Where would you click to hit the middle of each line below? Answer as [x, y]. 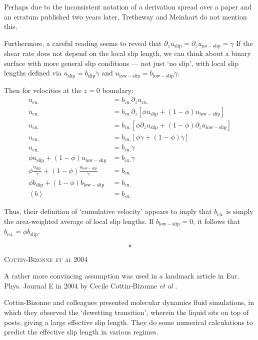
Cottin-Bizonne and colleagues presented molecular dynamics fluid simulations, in [129, 302]
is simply [240, 211]
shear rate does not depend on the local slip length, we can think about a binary [127, 53]
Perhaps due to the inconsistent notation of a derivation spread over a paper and [128, 6]
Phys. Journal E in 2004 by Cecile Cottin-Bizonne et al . [91, 285]
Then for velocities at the [43, 90]
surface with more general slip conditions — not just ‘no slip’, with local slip [121, 63]
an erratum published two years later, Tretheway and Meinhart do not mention [125, 16]
